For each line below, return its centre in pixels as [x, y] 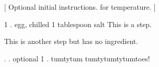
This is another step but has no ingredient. [71, 41]
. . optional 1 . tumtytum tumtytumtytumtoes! [77, 58]
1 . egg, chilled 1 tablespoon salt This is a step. [78, 24]
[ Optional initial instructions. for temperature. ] [80, 7]
